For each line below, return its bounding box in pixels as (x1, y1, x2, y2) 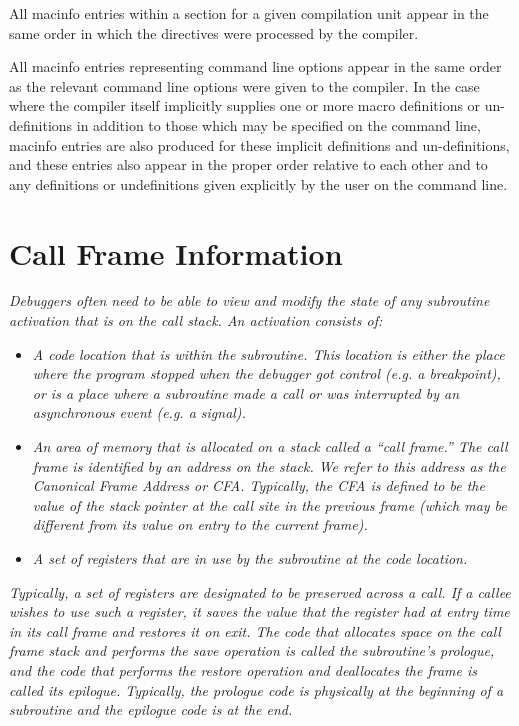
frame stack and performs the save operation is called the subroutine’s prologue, (9, 640, 495, 661)
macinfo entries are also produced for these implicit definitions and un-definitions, (9, 134, 510, 155)
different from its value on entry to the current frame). (32, 514, 368, 535)
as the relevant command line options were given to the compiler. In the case (9, 75, 480, 96)
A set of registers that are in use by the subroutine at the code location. (32, 548, 468, 568)
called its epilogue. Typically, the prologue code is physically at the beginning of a (9, 679, 504, 700)
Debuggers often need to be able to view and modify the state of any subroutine (9, 290, 490, 311)
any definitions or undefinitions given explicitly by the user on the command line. (9, 173, 508, 194)
